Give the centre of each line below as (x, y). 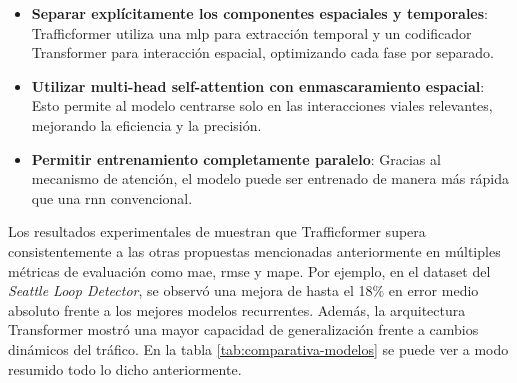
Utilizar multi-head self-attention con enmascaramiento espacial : (258, 85)
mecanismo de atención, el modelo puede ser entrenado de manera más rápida (270, 178)
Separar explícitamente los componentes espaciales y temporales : (259, 13)
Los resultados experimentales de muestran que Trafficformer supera (217, 231)
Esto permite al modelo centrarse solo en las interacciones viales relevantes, (262, 105)
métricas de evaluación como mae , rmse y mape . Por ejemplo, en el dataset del (249, 270)
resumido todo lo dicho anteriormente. (125, 368)
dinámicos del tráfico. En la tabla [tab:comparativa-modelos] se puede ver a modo (258, 348)
